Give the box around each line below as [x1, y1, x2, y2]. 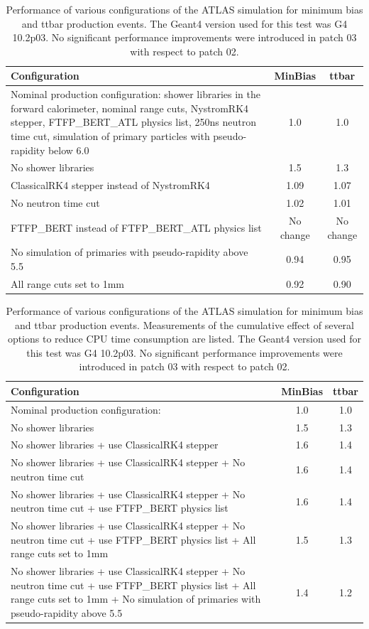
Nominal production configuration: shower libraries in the [11, 87, 260, 102]
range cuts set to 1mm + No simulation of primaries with [11, 591, 261, 606]
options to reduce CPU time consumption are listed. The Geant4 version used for [7, 331, 362, 346]
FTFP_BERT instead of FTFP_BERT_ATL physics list [11, 220, 262, 235]
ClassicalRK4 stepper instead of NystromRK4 [11, 178, 210, 193]
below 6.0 [48, 142, 89, 157]
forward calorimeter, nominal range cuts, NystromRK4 [11, 100, 249, 115]
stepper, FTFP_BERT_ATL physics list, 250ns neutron [11, 114, 257, 129]
